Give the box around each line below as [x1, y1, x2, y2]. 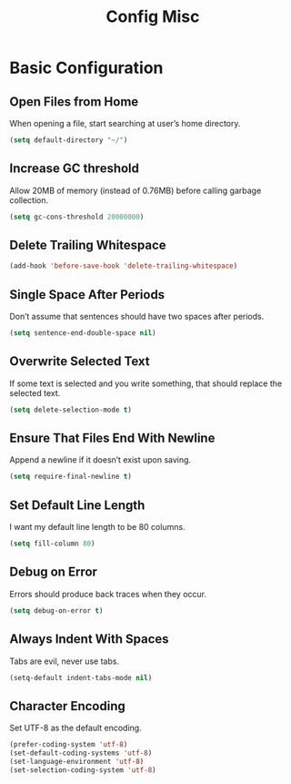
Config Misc [105, 6, 200, 27]
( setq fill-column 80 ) [9, 539, 95, 548]
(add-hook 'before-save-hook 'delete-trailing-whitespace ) [9, 261, 238, 270]
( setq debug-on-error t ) [9, 606, 104, 616]
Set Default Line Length [9, 497, 145, 513]
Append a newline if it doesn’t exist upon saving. [9, 454, 192, 465]
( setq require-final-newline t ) [9, 472, 132, 482]
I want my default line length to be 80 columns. [9, 522, 186, 533]
